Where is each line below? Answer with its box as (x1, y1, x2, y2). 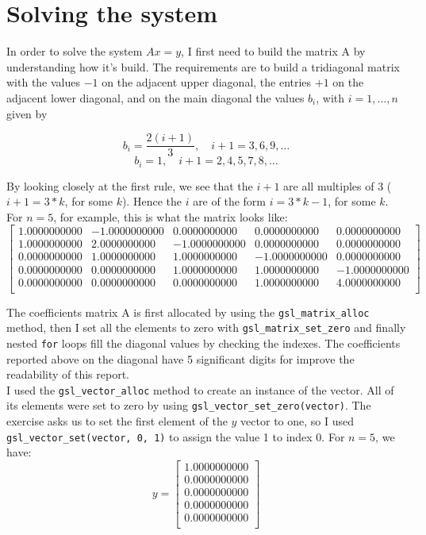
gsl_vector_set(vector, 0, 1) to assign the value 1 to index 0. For (6, 428, 345, 445)
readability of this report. (6, 366, 130, 383)
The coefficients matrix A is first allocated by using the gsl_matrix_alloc (6, 303, 370, 320)
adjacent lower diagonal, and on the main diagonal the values (6, 89, 305, 106)
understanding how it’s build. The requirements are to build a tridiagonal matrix (6, 58, 400, 75)
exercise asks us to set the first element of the (6, 413, 228, 429)
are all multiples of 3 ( (283, 177, 392, 194)
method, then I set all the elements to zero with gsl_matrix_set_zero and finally (6, 319, 406, 336)
